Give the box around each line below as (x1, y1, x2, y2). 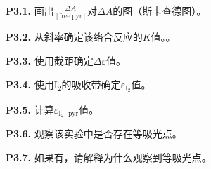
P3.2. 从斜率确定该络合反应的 (6, 29, 143, 44)
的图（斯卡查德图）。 (113, 4, 207, 18)
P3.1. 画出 (6, 4, 54, 18)
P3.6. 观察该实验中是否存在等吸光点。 (6, 126, 182, 141)
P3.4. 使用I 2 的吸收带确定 (6, 76, 121, 93)
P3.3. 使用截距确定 (6, 53, 94, 67)
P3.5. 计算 (6, 102, 54, 116)
